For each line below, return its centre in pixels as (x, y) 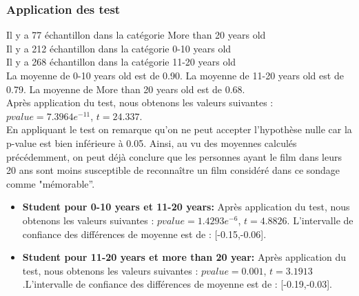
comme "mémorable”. (51, 183)
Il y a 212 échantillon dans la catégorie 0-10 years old (119, 48)
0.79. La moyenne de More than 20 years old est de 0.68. (126, 89)
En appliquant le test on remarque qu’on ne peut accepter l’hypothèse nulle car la (179, 129)
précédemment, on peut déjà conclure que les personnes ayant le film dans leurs (174, 156)
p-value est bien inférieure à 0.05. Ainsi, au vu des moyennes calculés (152, 142)
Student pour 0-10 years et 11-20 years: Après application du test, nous (186, 207)
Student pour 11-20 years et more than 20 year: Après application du (184, 257)
